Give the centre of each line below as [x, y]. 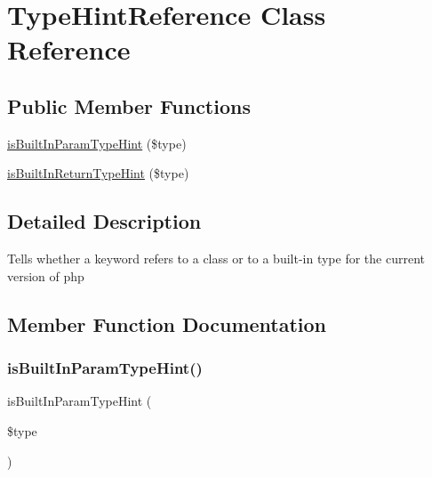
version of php [46, 275]
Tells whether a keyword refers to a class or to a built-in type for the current [216, 259]
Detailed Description [104, 221]
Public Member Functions [129, 105]
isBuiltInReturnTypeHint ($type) [98, 173]
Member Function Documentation [167, 323]
